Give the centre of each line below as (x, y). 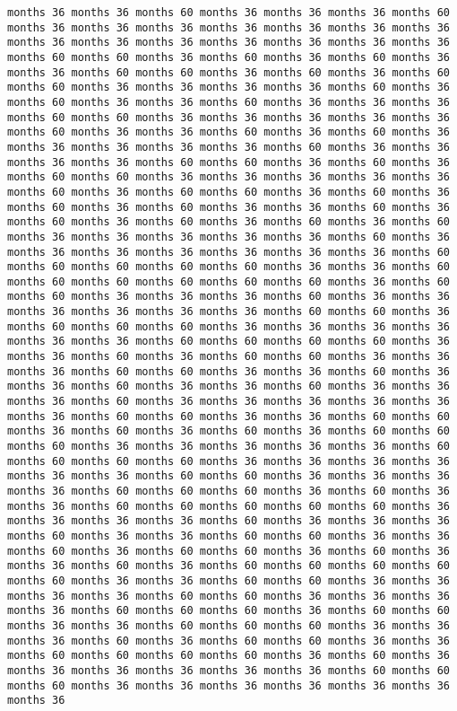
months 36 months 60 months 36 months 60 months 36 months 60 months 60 (228, 431)
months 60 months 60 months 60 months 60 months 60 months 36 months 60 (228, 281)
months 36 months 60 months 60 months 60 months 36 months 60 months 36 (228, 491)
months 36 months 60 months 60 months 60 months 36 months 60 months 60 (228, 611)
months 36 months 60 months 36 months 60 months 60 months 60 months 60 (228, 566)
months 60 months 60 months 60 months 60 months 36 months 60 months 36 (228, 656)
